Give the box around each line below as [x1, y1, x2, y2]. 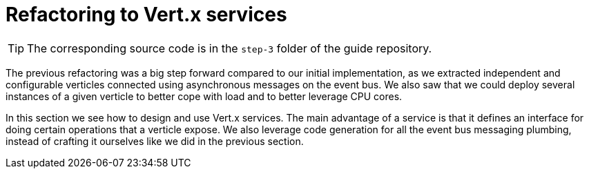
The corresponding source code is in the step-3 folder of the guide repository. [27, 41, 432, 55]
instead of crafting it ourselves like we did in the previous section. [6, 135, 304, 147]
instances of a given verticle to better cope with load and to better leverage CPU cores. [6, 90, 403, 102]
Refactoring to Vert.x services [6, 3, 287, 26]
